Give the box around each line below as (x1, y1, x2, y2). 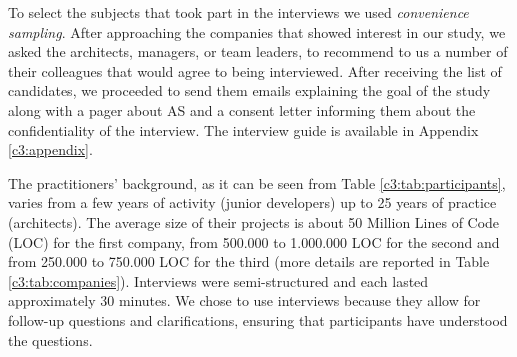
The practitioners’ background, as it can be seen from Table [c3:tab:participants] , (8, 172, 506, 193)
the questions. (8, 329, 93, 350)
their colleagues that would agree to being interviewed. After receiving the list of (8, 60, 502, 81)
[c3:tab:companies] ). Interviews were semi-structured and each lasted (8, 270, 429, 291)
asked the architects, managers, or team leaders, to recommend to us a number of (8, 41, 508, 62)
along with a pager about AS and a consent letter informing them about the (8, 99, 476, 120)
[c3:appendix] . (8, 139, 93, 160)
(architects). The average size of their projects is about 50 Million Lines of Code (8, 211, 500, 232)
